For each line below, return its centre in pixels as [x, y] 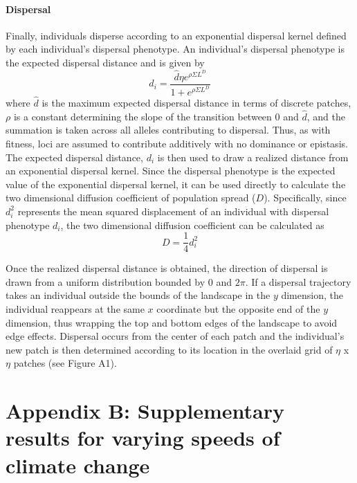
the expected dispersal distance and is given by [105, 62]
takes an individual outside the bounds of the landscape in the [138, 295]
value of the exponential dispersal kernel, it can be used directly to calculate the [176, 184]
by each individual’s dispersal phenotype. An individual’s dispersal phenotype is [175, 49]
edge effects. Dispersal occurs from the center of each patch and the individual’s [175, 336]
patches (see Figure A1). [65, 363]
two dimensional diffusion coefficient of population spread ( [131, 198]
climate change [78, 465]
